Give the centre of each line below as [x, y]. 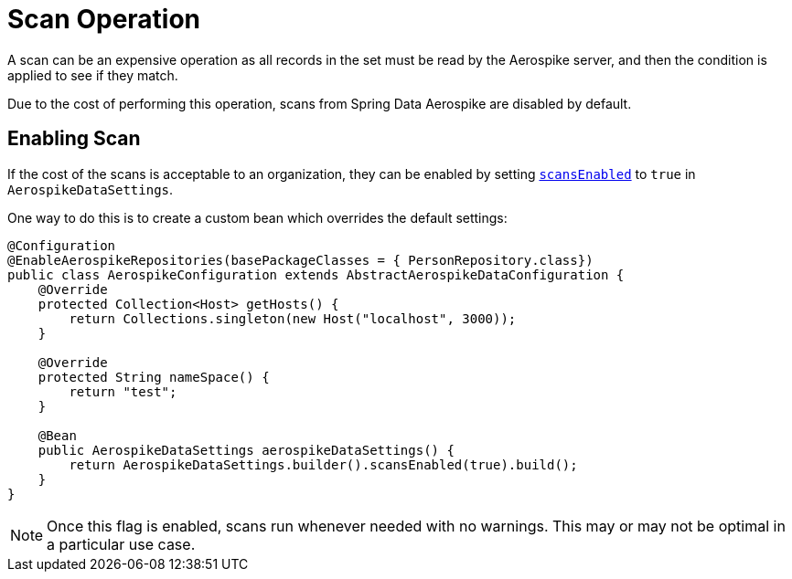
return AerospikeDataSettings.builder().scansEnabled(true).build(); [323, 464]
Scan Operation [104, 19]
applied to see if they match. [93, 75]
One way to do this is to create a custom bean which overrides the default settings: [257, 217]
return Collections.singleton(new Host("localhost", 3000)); [293, 318]
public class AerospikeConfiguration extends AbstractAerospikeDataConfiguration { [316, 274]
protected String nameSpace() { [154, 377]
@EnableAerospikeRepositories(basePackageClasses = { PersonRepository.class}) [300, 260]
